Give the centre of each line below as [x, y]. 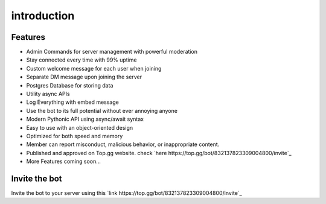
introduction [43, 16]
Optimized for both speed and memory [75, 136]
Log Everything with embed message [72, 102]
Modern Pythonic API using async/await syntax [85, 119]
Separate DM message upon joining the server [84, 77]
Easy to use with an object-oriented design [80, 127]
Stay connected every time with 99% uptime [81, 60]
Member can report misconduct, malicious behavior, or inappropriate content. [123, 144]
